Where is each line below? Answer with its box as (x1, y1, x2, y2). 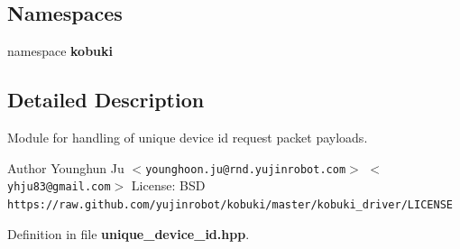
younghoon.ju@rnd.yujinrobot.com (145, 162, 346, 176)
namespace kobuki (7, 41, 114, 60)
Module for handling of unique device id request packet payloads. (7, 128, 368, 146)
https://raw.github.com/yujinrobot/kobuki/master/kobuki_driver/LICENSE (7, 198, 453, 211)
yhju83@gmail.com (7, 180, 111, 194)
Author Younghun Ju (7, 158, 124, 177)
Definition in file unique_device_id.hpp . (7, 224, 250, 243)
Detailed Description (7, 86, 205, 114)
